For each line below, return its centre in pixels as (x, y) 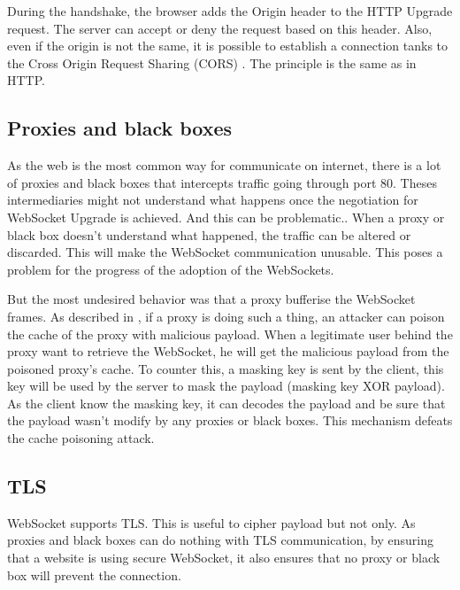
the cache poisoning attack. (81, 438)
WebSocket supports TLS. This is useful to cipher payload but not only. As (211, 522)
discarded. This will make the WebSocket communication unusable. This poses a (225, 252)
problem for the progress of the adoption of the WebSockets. (171, 269)
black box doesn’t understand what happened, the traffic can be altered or (209, 234)
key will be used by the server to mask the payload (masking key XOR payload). (226, 386)
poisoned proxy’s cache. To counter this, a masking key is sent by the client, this (226, 368)
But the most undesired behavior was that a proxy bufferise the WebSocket (211, 299)
